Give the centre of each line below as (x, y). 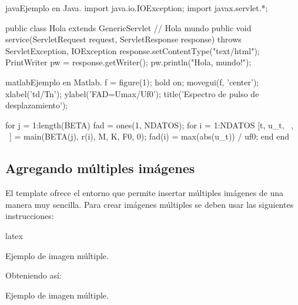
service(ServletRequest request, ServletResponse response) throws (123, 39)
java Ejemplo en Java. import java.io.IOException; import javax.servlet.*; (137, 8)
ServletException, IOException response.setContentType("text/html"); (133, 50)
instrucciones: (30, 216)
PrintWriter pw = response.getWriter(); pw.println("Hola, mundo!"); (128, 62)
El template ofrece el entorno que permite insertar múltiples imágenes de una (145, 193)
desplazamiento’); (37, 105)
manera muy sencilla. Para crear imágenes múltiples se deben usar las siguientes (150, 204)
